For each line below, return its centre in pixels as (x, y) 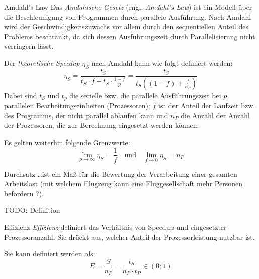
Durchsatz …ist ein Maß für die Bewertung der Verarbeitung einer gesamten (121, 173)
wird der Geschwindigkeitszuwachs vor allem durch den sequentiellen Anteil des (126, 26)
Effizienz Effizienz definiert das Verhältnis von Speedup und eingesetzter (115, 227)
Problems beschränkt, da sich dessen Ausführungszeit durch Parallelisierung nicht (130, 36)
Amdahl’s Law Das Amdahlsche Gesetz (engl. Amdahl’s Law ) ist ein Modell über (128, 7)
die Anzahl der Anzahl (215, 115)
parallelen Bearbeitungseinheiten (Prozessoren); (77, 106)
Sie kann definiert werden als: (50, 254)
